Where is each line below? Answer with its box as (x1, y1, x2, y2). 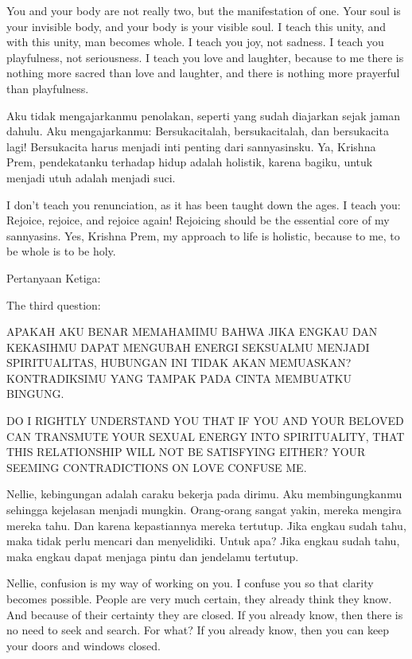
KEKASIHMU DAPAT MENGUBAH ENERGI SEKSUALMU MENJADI (6, 338, 370, 355)
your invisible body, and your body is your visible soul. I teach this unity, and (6, 18, 386, 34)
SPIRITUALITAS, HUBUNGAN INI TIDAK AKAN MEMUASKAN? (6, 354, 352, 371)
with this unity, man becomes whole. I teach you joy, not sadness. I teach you (6, 33, 384, 50)
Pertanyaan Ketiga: (6, 269, 101, 286)
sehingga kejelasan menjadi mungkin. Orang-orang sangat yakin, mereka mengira (6, 501, 402, 518)
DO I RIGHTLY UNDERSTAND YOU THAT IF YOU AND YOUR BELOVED (6, 412, 404, 429)
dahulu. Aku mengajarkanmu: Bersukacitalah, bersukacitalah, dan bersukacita (6, 123, 389, 139)
